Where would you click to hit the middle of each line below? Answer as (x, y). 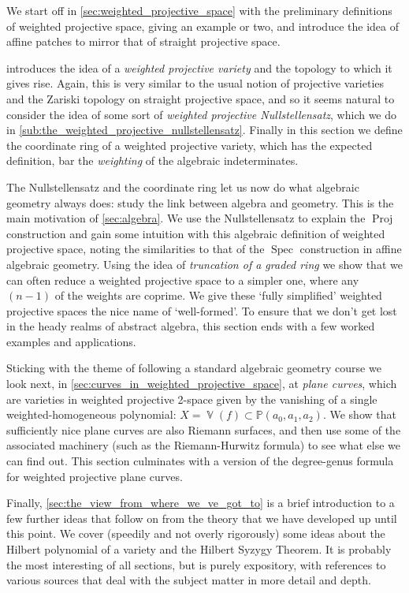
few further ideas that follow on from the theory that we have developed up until (202, 518)
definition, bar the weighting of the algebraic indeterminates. (152, 160)
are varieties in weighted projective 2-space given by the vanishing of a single (192, 399)
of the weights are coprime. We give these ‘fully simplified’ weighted (218, 295)
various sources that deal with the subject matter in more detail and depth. (189, 580)
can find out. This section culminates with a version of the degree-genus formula (200, 461)
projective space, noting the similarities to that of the (136, 249)
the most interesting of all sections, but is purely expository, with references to (196, 564)
